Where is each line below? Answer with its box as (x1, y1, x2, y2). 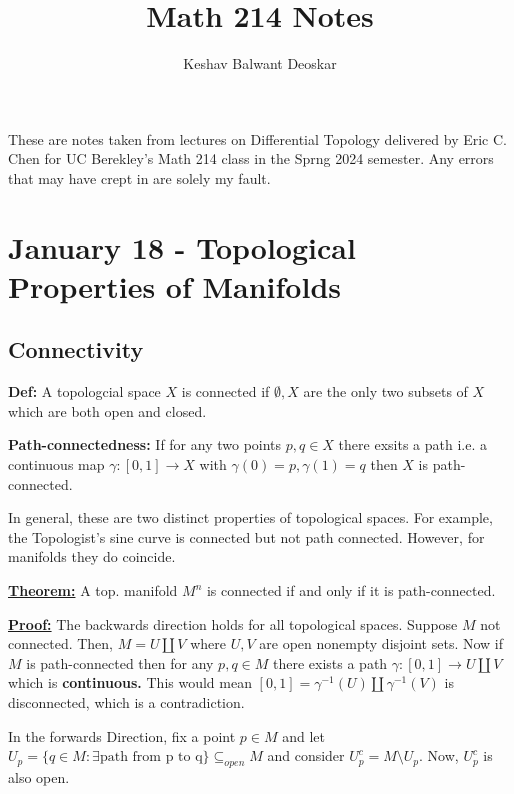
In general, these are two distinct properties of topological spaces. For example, (8, 507, 493, 528)
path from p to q (99, 750, 203, 765)
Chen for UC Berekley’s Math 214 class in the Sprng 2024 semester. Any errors (8, 148, 494, 169)
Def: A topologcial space (8, 381, 161, 402)
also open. (8, 766, 70, 787)
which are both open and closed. (8, 400, 207, 421)
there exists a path (272, 652, 388, 673)
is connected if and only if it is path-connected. (206, 580, 496, 601)
